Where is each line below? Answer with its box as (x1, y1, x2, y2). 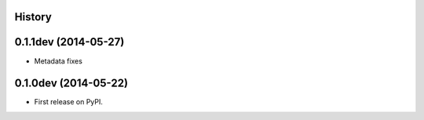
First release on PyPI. (34, 97, 104, 107)
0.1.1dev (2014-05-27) (14, 35, 125, 49)
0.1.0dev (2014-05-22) (14, 77, 129, 90)
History (14, 10, 53, 24)
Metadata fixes (34, 56, 82, 66)
